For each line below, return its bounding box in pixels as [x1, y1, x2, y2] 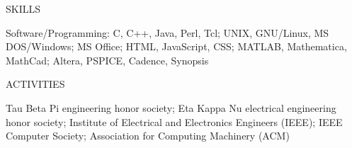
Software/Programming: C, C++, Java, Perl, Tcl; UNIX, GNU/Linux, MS [6, 25, 329, 40]
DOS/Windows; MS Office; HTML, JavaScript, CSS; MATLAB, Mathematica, [6, 39, 347, 54]
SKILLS [6, 1, 41, 16]
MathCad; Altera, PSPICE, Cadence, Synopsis [6, 52, 209, 67]
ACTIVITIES [6, 76, 65, 91]
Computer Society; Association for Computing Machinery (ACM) [6, 128, 290, 143]
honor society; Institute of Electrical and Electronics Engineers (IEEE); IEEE [6, 114, 343, 129]
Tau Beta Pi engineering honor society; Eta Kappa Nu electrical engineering [6, 100, 336, 115]
